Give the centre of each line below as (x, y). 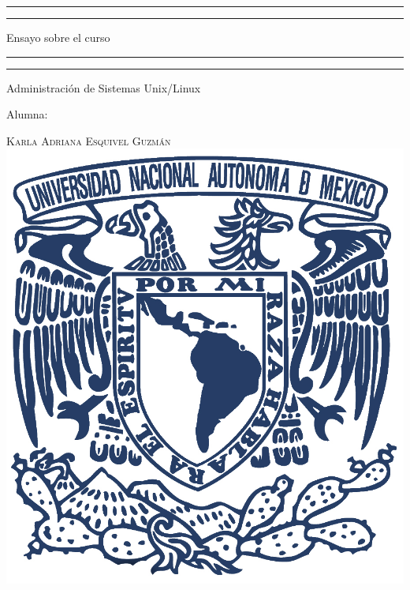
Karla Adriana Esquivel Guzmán (89, 140)
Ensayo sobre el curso (58, 37)
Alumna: (27, 114)
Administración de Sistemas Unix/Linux (104, 87)
